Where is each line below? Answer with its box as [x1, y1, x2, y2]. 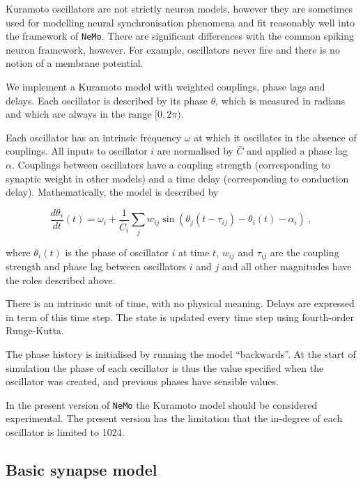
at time [178, 244, 210, 259]
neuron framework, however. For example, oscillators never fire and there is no [6, 42, 340, 56]
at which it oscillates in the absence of [194, 130, 357, 144]
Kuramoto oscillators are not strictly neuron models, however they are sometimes [6, 1, 353, 15]
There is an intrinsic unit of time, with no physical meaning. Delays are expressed [6, 296, 355, 311]
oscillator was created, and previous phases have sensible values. [6, 374, 279, 389]
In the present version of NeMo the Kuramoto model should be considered [6, 397, 318, 412]
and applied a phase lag [247, 143, 348, 158]
